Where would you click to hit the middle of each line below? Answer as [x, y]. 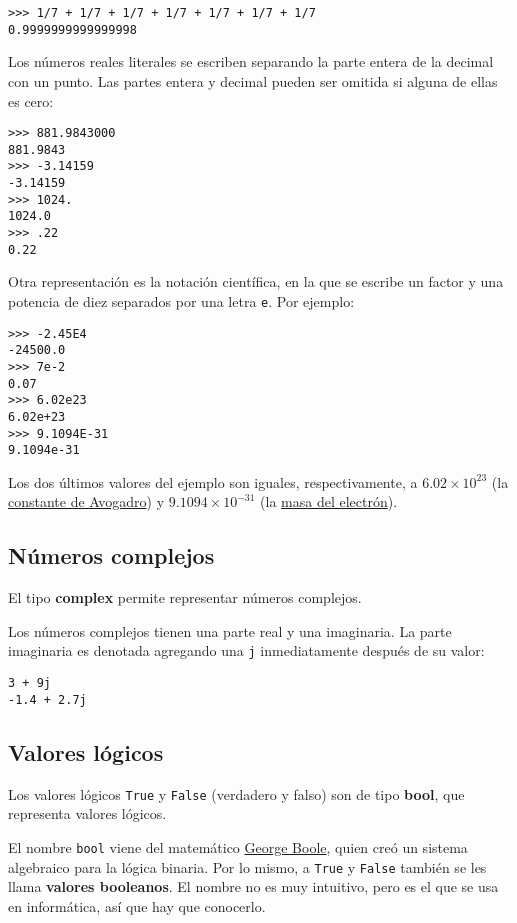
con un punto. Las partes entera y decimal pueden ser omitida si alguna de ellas [253, 80]
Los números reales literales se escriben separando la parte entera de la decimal [251, 61]
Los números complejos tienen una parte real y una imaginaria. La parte [230, 630]
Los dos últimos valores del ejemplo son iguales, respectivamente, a [213, 481]
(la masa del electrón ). [329, 501]
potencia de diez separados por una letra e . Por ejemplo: [181, 300]
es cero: [31, 100]
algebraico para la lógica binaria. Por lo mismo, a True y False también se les [247, 866]
